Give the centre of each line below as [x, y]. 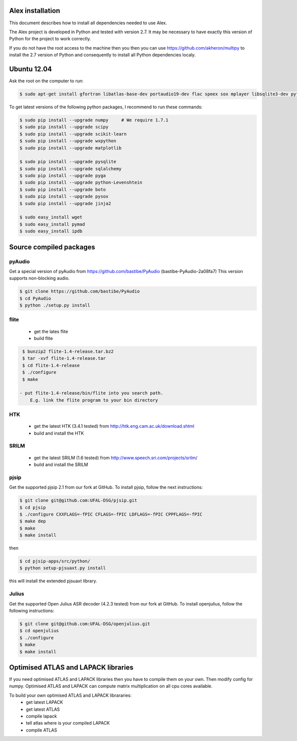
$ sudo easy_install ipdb [51, 231]
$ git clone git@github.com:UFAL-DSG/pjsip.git [78, 501]
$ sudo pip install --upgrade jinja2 [65, 203]
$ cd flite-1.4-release [51, 365]
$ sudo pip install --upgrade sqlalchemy [71, 168]
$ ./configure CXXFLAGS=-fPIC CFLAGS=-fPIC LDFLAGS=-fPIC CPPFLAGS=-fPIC [111, 514]
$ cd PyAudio [35, 298]
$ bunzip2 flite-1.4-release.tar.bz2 [68, 352]
